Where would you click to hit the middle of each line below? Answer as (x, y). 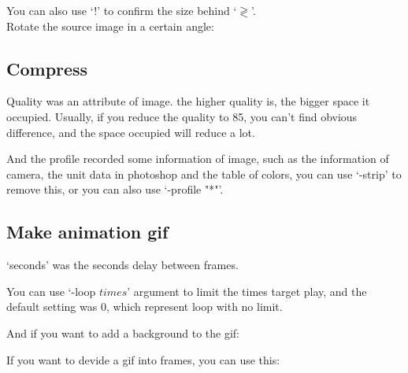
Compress (47, 68)
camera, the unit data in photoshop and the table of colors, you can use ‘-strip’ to (204, 174)
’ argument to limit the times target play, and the (247, 291)
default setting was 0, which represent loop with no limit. (145, 307)
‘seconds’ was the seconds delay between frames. (122, 265)
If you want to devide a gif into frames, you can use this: (143, 359)
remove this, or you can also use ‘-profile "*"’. (115, 189)
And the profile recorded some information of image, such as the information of (198, 159)
